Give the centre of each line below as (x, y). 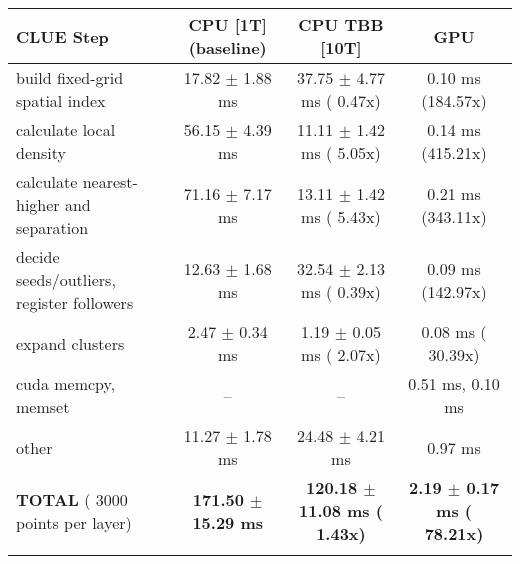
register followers (75, 302)
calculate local (66, 129)
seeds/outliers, (66, 279)
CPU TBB (341, 24)
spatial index (61, 100)
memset (43, 406)
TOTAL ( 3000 (72, 499)
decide (38, 256)
